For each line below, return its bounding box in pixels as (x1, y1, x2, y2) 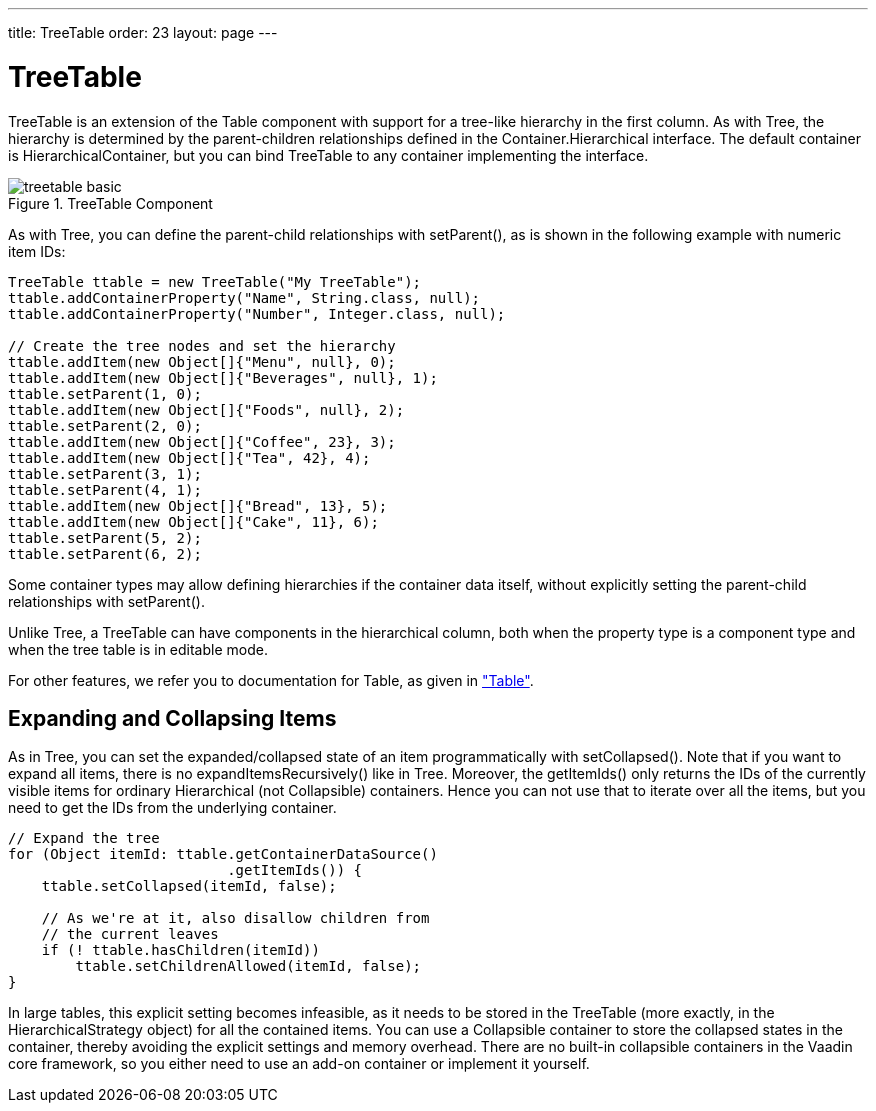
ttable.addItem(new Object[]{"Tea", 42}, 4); (8, 449, 371, 466)
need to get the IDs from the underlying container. (8, 799, 337, 817)
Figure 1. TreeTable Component (8, 194, 213, 212)
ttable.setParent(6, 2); (8, 545, 202, 562)
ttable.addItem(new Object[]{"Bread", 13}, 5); (8, 497, 388, 514)
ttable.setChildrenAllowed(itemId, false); (75, 958, 422, 975)
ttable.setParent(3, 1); (8, 465, 202, 482)
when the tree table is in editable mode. (8, 640, 268, 658)
